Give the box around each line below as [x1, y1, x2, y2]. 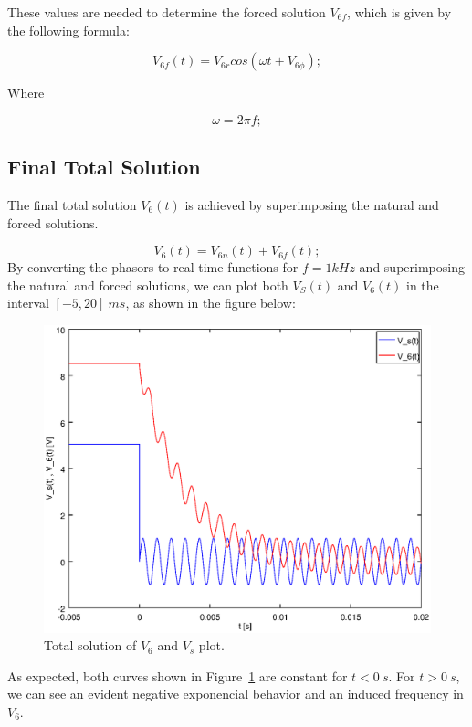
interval [7, 293, 49, 312]
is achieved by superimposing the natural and [184, 195, 439, 214]
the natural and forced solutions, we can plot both [7, 275, 288, 294]
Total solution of [44, 636, 137, 655]
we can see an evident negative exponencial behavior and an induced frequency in [7, 684, 464, 703]
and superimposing [359, 258, 465, 277]
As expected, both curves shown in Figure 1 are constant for [7, 666, 348, 685]
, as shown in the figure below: [125, 293, 296, 312]
